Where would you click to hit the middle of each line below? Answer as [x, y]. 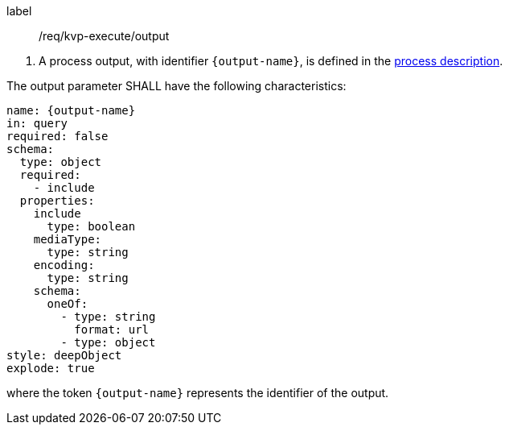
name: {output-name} [71, 110]
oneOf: [68, 304]
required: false [57, 136]
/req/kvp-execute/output [104, 36]
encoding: [64, 265]
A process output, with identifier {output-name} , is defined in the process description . [271, 61]
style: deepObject [64, 355]
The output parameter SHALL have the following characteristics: [177, 86]
